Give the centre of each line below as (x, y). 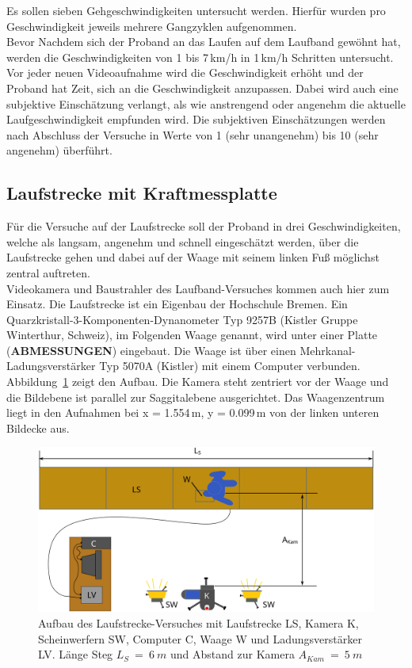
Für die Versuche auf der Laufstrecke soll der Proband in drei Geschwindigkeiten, (204, 226)
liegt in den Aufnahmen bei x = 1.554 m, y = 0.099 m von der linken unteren (193, 412)
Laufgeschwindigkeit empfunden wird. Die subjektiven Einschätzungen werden (196, 119)
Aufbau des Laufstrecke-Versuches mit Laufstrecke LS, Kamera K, (198, 622)
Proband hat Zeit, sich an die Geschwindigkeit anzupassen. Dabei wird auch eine (202, 88)
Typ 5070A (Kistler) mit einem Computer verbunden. (230, 366)
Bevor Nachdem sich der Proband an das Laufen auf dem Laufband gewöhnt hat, (204, 42)
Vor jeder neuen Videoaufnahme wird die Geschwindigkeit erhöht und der (185, 73)
